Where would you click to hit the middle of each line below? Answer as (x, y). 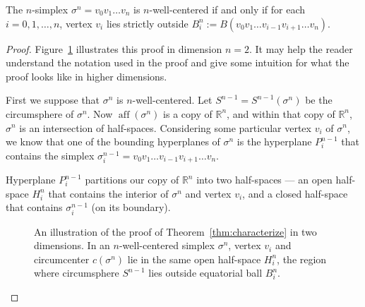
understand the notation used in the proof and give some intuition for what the (178, 62)
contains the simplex (50, 155)
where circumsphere (77, 273)
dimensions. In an (72, 245)
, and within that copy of (281, 113)
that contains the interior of (108, 193)
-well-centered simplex (167, 245)
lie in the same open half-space (194, 259)
